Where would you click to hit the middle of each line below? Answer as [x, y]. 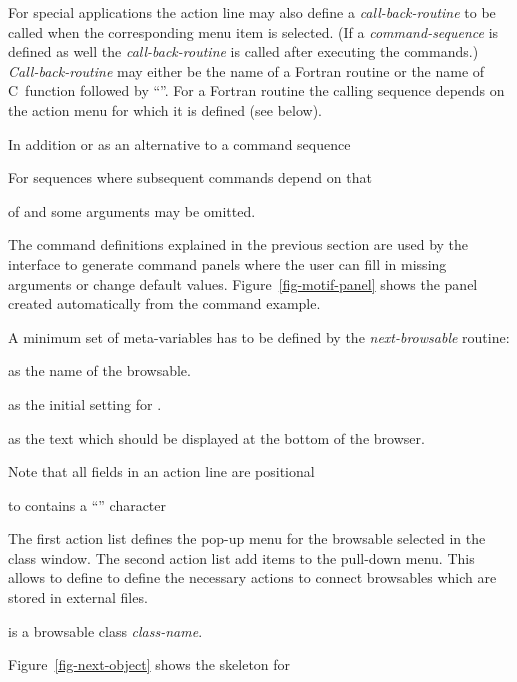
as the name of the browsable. [99, 370]
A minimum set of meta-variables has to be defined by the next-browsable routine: [259, 336]
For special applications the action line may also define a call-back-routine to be [252, 12]
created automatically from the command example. [164, 303]
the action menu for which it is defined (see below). [165, 109]
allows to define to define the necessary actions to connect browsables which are [252, 577]
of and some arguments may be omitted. [132, 210]
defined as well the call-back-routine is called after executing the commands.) [243, 51]
